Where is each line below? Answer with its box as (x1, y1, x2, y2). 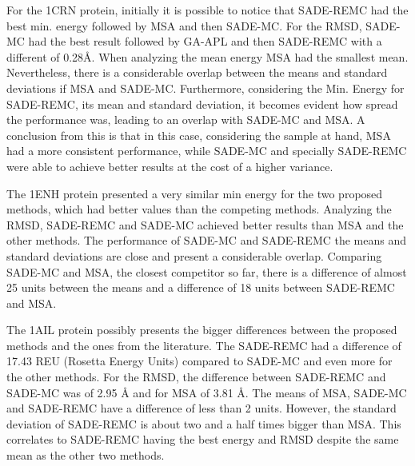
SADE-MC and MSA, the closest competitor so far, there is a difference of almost (6, 263, 407, 280)
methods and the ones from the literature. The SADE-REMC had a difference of (6, 337, 401, 353)
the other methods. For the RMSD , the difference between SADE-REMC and (6, 368, 386, 385)
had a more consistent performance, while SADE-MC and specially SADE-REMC (6, 142, 407, 159)
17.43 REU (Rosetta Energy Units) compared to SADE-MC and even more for (6, 352, 393, 369)
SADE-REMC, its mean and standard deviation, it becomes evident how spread (6, 95, 398, 112)
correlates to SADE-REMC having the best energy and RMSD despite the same (6, 431, 399, 448)
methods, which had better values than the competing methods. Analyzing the (6, 201, 392, 217)
